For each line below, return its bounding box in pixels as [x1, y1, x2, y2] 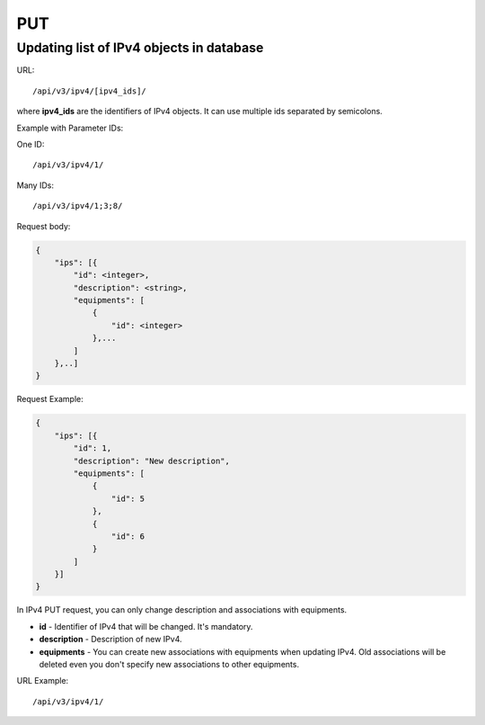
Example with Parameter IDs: [16, 122, 124, 133]
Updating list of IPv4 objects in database [16, 40, 264, 56]
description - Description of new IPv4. [39, 634, 183, 645]
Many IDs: [16, 180, 54, 191]
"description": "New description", [73, 455, 231, 466]
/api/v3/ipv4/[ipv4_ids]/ [32, 85, 147, 96]
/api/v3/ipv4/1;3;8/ [32, 201, 123, 211]
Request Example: [16, 394, 84, 405]
